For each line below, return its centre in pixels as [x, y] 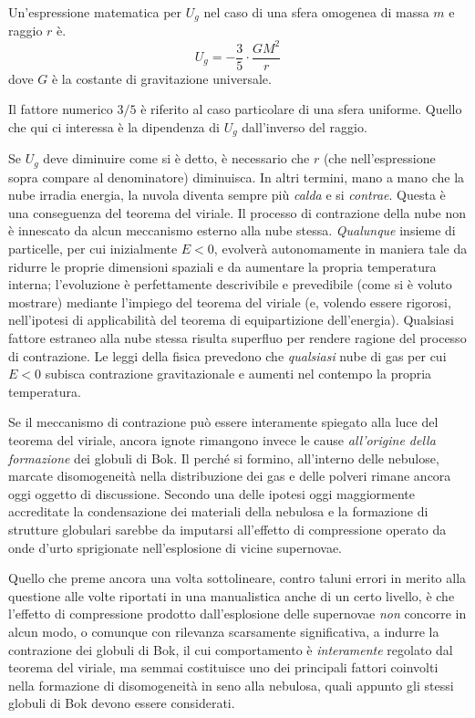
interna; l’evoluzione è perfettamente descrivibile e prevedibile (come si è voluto [230, 284]
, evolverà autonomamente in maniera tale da [341, 249]
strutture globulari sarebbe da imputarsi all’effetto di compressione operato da [227, 529]
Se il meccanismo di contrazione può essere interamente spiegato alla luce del [223, 422]
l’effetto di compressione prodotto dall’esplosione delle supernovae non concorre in [237, 614]
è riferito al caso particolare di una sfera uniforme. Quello [301, 109]
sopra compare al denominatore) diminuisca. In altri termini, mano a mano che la [237, 177]
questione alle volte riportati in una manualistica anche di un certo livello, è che [232, 595]
